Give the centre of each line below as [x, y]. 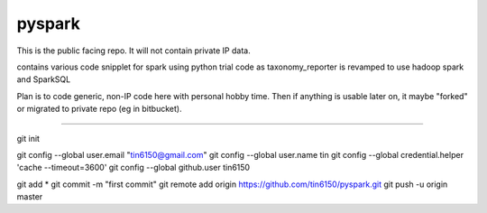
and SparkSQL [44, 79]
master [30, 197]
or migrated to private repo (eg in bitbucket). [99, 109]
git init [28, 138]
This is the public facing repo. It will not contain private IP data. [134, 51]
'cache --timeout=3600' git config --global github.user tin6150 [133, 168]
